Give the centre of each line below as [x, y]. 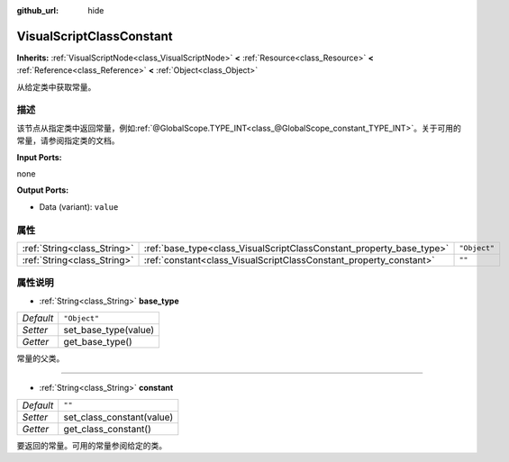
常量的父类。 [41, 358]
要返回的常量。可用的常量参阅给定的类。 [91, 445]
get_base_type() [98, 342]
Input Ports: [39, 157]
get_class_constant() [108, 429]
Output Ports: [43, 190]
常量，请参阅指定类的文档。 [68, 140]
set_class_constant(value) [118, 417]
